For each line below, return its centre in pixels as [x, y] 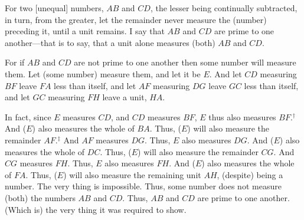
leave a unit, [125, 97]
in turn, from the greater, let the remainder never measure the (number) [136, 19]
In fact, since [28, 116]
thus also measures [242, 116]
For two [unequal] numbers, [54, 8]
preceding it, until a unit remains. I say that [85, 31]
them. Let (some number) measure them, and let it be [103, 73]
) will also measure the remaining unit [132, 174]
